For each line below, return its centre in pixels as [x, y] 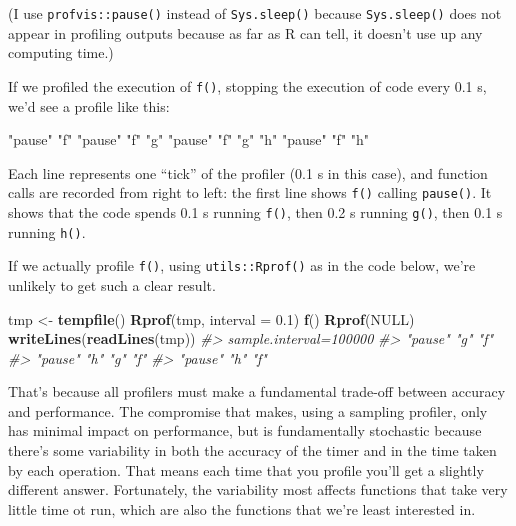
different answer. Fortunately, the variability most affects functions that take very [258, 489]
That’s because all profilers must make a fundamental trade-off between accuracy [257, 391]
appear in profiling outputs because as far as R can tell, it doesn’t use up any [245, 32]
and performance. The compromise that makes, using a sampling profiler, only [248, 410]
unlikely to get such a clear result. [112, 284]
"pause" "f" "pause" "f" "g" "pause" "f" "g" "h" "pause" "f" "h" [189, 139]
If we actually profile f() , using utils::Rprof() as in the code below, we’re [242, 265]
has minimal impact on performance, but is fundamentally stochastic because [245, 430]
